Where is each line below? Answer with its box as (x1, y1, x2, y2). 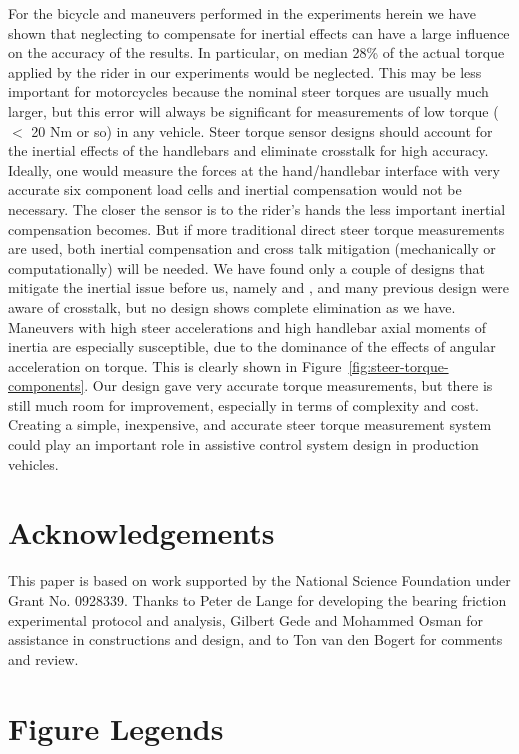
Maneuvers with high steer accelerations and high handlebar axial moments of (8, 316, 487, 337)
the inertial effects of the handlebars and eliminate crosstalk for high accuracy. (8, 140, 489, 161)
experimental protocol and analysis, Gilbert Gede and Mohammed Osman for (8, 609, 484, 630)
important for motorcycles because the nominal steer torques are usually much (8, 81, 489, 102)
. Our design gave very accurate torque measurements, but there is (84, 375, 493, 396)
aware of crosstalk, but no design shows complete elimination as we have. (8, 296, 456, 317)
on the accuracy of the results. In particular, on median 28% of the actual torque (8, 42, 505, 63)
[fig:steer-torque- (348, 355, 449, 376)
